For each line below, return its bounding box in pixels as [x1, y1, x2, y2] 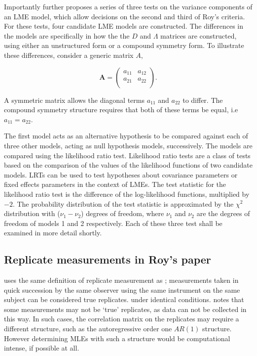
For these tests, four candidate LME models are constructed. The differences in [4, 21, 243, 31]
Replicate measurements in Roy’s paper [4, 252, 211, 267]
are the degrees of [196, 208, 250, 219]
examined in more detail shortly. [4, 227, 102, 238]
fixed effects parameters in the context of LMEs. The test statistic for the [4, 179, 226, 189]
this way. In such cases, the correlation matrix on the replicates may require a [4, 313, 239, 324]
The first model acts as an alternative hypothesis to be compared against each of [4, 131, 248, 141]
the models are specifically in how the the [4, 30, 130, 41]
